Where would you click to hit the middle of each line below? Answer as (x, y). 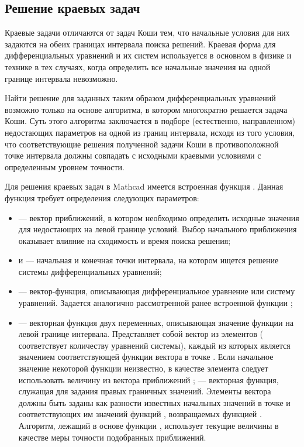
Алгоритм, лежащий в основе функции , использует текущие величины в (148, 426)
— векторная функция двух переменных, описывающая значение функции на (156, 322)
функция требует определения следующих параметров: (102, 197)
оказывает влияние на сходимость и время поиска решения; (125, 240)
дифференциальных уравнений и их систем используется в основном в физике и (148, 55)
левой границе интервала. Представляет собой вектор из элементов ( (141, 334)
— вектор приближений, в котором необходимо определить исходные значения (159, 217)
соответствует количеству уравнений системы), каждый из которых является (154, 345)
